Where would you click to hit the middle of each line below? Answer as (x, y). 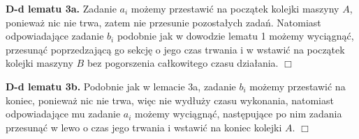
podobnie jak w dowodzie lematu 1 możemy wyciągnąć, (235, 36)
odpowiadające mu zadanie (63, 114)
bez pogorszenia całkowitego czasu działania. (183, 63)
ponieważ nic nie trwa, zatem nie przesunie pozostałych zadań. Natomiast (163, 22)
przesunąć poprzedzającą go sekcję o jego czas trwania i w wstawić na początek (175, 49)
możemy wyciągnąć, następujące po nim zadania (239, 114)
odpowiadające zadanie (55, 36)
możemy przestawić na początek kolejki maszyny (235, 8)
